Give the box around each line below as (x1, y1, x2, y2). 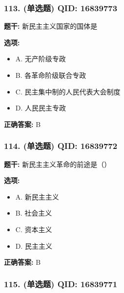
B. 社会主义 (15, 208, 52, 218)
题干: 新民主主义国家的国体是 (4, 21, 98, 31)
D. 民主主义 (15, 240, 53, 251)
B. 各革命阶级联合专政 (15, 70, 86, 80)
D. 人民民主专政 (15, 103, 66, 113)
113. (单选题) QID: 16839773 (4, 1, 118, 14)
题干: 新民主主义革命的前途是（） (4, 159, 111, 169)
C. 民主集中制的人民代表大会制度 (15, 86, 121, 96)
